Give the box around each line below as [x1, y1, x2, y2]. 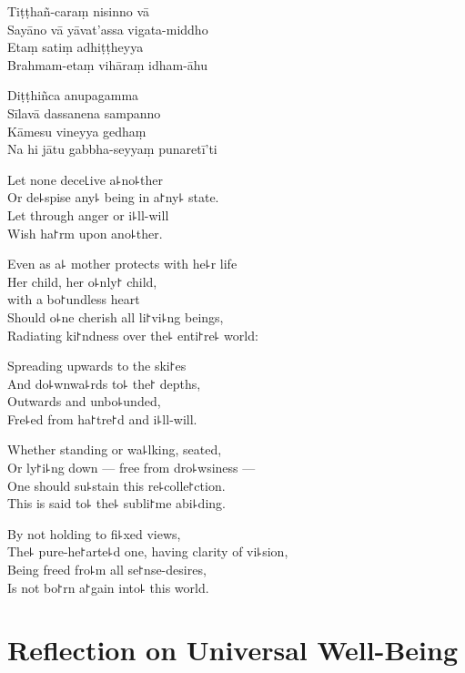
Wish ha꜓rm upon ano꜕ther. [7, 223, 163, 242]
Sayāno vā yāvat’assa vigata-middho [7, 19, 208, 38]
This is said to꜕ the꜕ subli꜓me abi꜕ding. [7, 494, 226, 513]
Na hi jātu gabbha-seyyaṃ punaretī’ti [7, 139, 217, 158]
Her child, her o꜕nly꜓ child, [7, 271, 157, 291]
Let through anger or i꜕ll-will [7, 205, 169, 224]
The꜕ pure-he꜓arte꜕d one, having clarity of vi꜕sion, [7, 542, 288, 561]
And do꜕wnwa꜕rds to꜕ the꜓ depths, [7, 373, 201, 393]
